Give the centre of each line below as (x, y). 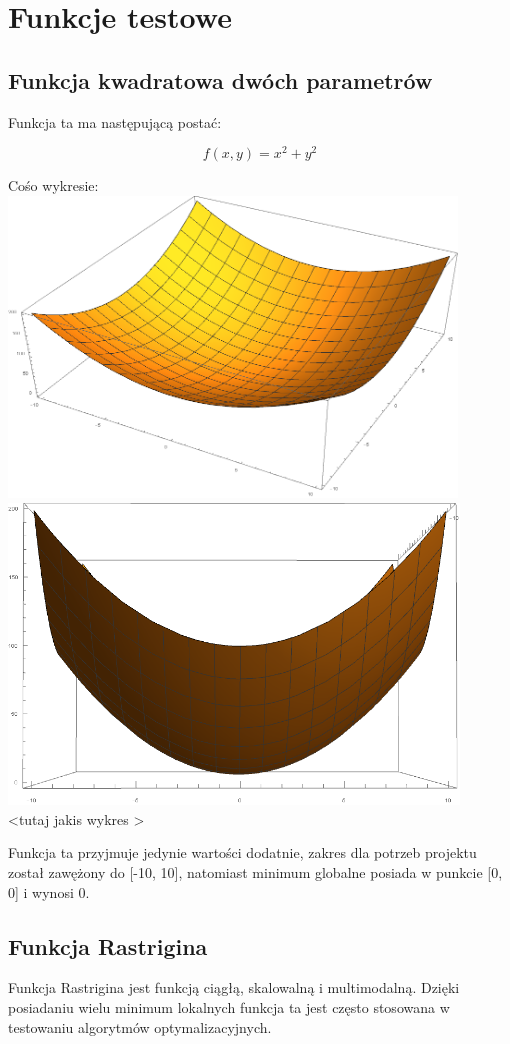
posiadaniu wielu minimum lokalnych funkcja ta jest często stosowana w (229, 1006)
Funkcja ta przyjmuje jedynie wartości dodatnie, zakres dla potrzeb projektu (242, 852)
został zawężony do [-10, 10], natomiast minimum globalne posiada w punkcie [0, (255, 871)
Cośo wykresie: (53, 185)
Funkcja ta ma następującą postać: (115, 121)
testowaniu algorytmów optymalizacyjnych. (140, 1026)
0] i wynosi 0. (49, 891)
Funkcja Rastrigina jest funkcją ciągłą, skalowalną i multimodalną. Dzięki (234, 987)
